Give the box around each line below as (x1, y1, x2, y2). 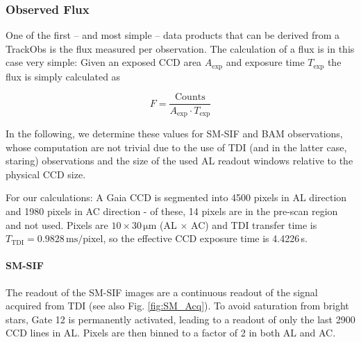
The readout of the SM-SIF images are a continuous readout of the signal (6, 284, 318, 299)
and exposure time (226, 55, 305, 69)
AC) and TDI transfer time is (191, 217, 317, 232)
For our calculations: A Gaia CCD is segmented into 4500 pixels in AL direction (6, 190, 347, 205)
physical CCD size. (6, 166, 86, 181)
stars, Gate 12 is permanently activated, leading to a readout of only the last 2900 (6, 311, 355, 326)
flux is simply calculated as (6, 69, 121, 83)
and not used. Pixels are (6, 217, 108, 232)
